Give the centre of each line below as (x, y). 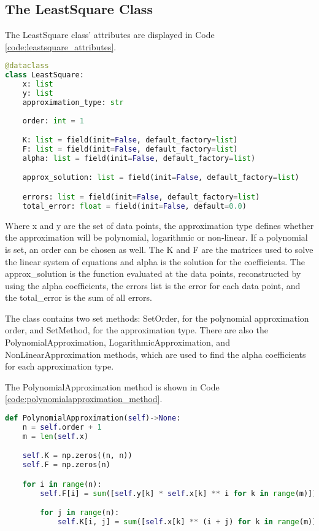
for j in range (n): (80, 513)
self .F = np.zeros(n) (66, 465)
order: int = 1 (53, 121)
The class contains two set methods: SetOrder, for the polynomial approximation (157, 318)
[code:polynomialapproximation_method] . (84, 399)
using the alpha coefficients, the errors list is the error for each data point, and (153, 285)
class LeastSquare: (44, 75)
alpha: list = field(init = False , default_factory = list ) (139, 158)
